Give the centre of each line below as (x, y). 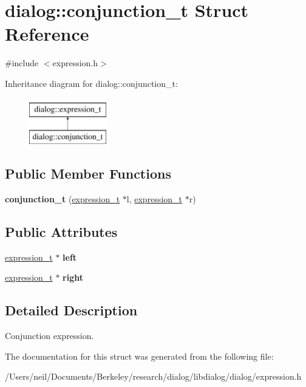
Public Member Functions (88, 173)
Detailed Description (71, 310)
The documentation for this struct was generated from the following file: (139, 356)
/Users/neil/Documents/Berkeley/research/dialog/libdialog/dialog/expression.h (153, 376)
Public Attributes (61, 231)
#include (22, 63)
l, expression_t (154, 198)
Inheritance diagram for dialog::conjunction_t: (91, 83)
